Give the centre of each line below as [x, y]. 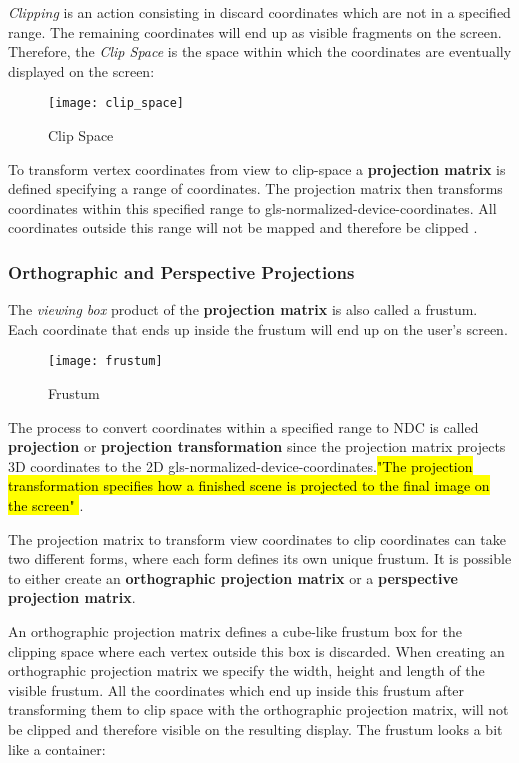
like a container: [57, 748]
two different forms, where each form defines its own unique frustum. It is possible [260, 558]
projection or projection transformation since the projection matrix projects [257, 446]
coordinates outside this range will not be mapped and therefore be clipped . [243, 227]
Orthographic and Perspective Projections [181, 271]
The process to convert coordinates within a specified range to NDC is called [243, 426]
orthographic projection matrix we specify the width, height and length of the [246, 670]
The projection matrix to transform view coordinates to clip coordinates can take [257, 538]
